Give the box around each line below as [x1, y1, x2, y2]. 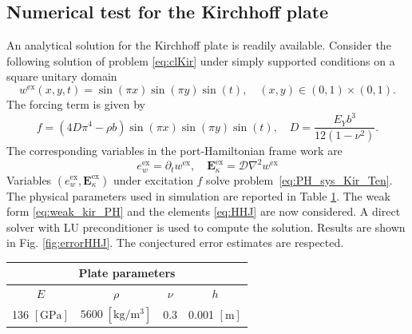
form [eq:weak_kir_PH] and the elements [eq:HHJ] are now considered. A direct [6, 203, 401, 220]
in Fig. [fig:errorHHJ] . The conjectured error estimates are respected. [6, 234, 344, 251]
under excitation [113, 171, 193, 188]
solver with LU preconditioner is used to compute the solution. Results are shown [6, 218, 406, 235]
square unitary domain [6, 68, 117, 85]
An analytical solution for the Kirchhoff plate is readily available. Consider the [6, 37, 391, 54]
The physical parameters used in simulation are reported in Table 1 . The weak [6, 187, 390, 204]
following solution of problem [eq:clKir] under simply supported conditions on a [6, 52, 395, 69]
